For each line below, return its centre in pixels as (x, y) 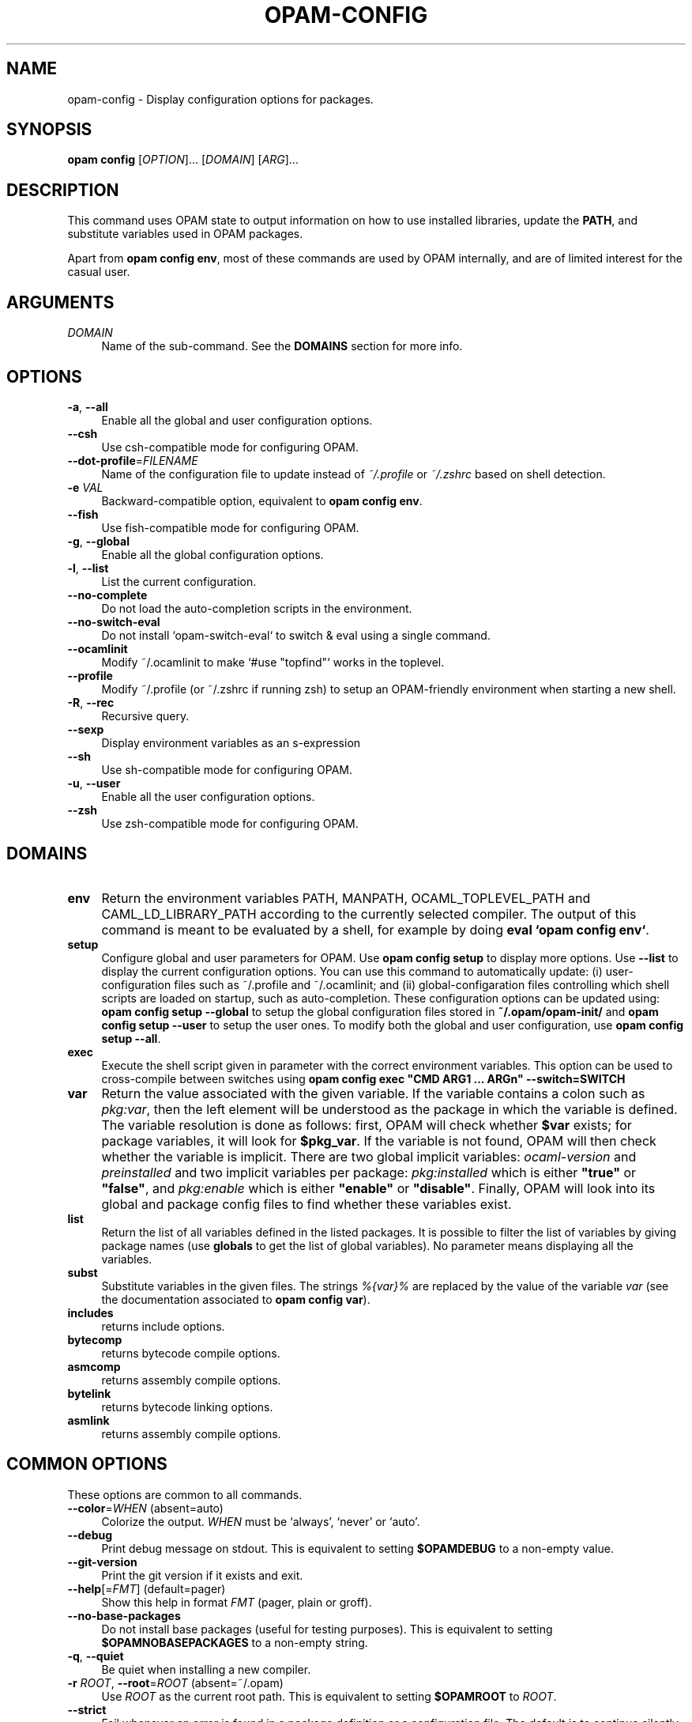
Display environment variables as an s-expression (231, 742)
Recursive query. (145, 716)
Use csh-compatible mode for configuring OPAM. (230, 447)
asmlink (88, 1420)
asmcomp (94, 1366)
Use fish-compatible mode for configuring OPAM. (230, 527)
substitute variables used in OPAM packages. (185, 234)
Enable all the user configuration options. (208, 796)
